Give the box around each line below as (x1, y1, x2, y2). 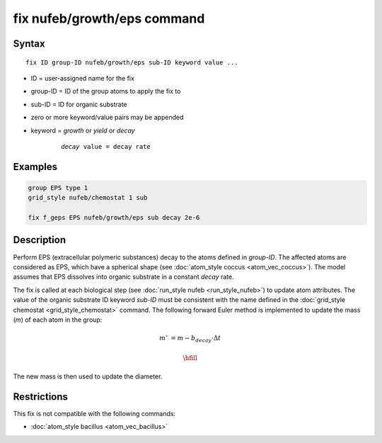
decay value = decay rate (61, 142, 151, 150)
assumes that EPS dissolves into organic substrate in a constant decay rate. (13, 273, 235, 281)
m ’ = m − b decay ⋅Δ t (159, 334, 221, 344)
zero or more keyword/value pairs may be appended (30, 113, 184, 122)
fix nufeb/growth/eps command (13, 11, 205, 26)
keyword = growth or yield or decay (30, 126, 135, 135)
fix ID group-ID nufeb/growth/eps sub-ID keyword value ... (25, 58, 238, 67)
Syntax (13, 38, 45, 50)
